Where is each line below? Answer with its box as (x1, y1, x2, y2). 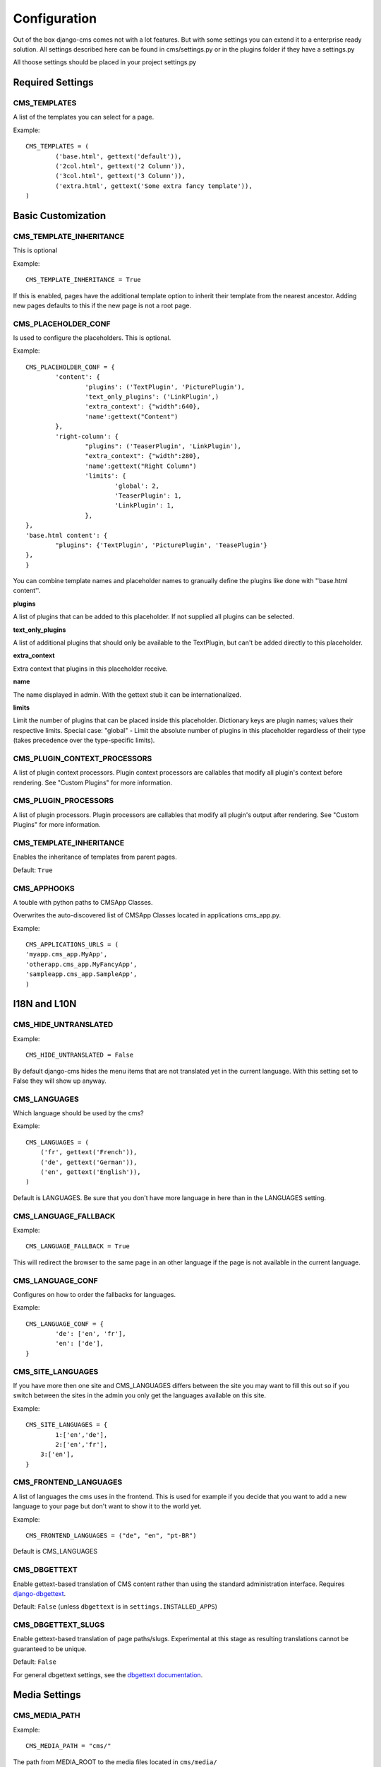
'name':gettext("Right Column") (85, 462, 197, 470)
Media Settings (13, 1689, 81, 1701)
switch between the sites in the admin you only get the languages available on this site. (13, 1391, 266, 1399)
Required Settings (13, 76, 95, 88)
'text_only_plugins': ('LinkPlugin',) (85, 393, 219, 401)
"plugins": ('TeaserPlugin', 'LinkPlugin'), (85, 442, 241, 450)
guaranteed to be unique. (13, 1644, 87, 1653)
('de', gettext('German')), (40, 1158, 138, 1166)
